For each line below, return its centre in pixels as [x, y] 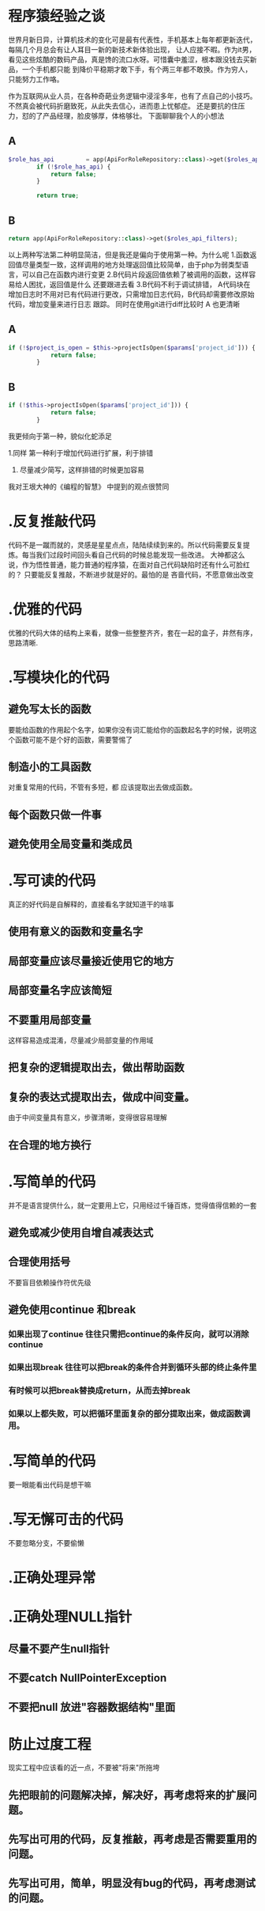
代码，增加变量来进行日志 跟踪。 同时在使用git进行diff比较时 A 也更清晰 [124, 304]
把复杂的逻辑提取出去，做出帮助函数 [96, 1067]
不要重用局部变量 [50, 1020]
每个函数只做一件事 [55, 814]
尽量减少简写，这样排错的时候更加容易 [82, 469]
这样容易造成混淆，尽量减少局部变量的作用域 [81, 1040]
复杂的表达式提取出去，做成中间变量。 [101, 1097]
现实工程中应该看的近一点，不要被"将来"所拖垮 [84, 1768]
